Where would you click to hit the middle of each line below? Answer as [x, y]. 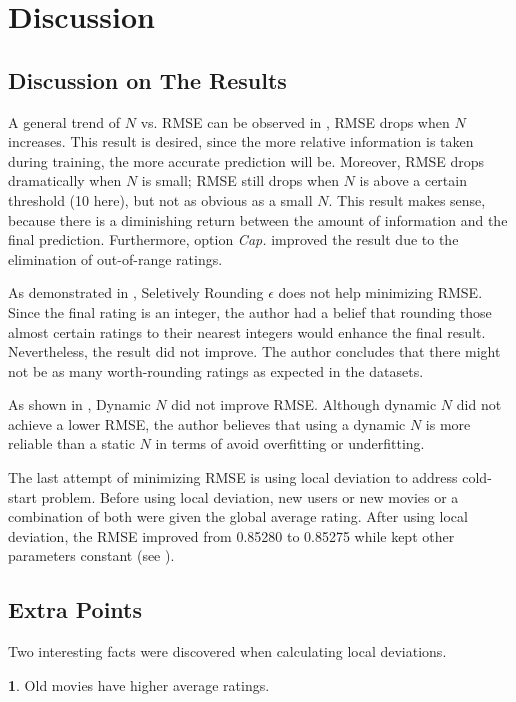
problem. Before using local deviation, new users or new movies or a [250, 496]
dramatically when [65, 180]
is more [448, 423]
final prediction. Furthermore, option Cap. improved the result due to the [233, 239]
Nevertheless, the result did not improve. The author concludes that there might [254, 351]
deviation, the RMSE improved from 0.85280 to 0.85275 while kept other [231, 535]
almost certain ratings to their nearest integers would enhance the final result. [247, 331]
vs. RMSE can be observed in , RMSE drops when [295, 121]
